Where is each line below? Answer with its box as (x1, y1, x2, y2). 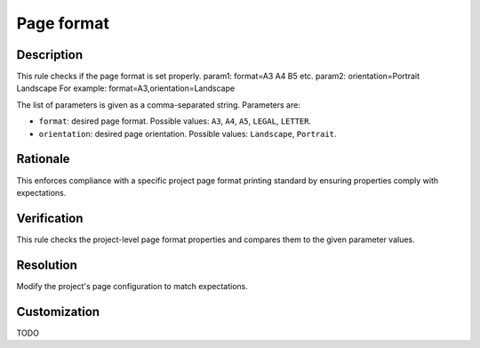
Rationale (16, 151, 70, 166)
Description (16, 47, 84, 62)
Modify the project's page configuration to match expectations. (16, 280, 249, 291)
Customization (16, 303, 100, 320)
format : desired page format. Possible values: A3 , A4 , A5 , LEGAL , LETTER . (38, 116, 312, 126)
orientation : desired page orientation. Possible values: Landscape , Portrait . (38, 128, 337, 139)
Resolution (16, 257, 77, 272)
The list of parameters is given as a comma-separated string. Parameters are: (16, 99, 301, 110)
